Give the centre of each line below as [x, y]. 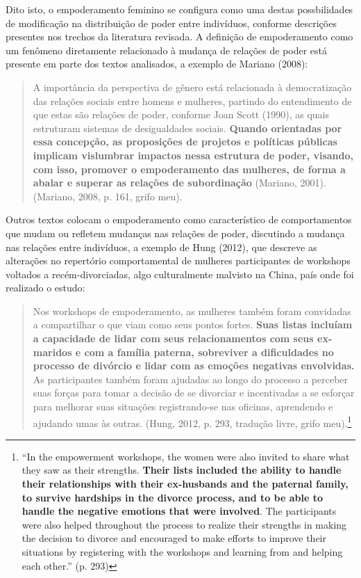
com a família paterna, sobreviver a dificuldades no [209, 352]
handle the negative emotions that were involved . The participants [179, 511]
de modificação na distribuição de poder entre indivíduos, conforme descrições [171, 23]
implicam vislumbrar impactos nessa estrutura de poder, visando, [193, 155]
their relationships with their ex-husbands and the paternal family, [185, 484]
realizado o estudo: [45, 288]
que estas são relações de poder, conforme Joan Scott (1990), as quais [181, 114]
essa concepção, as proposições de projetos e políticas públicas [185, 142]
